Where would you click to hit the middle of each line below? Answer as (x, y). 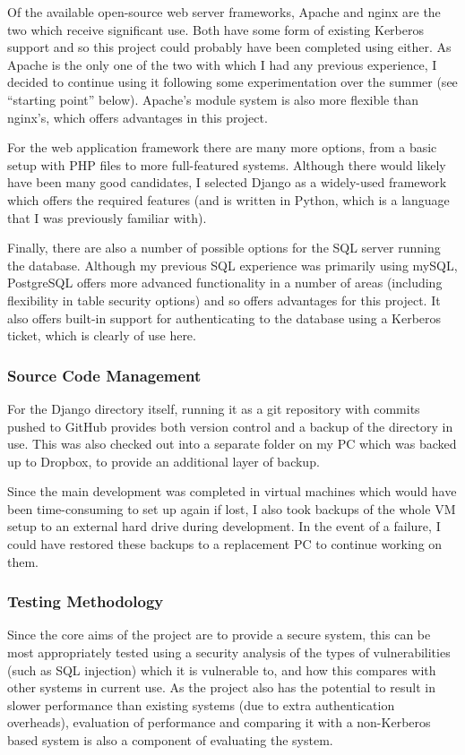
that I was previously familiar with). (107, 217)
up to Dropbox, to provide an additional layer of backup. (164, 461)
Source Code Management (104, 375)
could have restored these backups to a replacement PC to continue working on (225, 544)
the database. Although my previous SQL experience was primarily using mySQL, (232, 265)
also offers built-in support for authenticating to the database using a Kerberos (224, 317)
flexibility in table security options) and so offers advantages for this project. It (224, 300)
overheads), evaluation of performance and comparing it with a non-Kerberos (219, 722)
